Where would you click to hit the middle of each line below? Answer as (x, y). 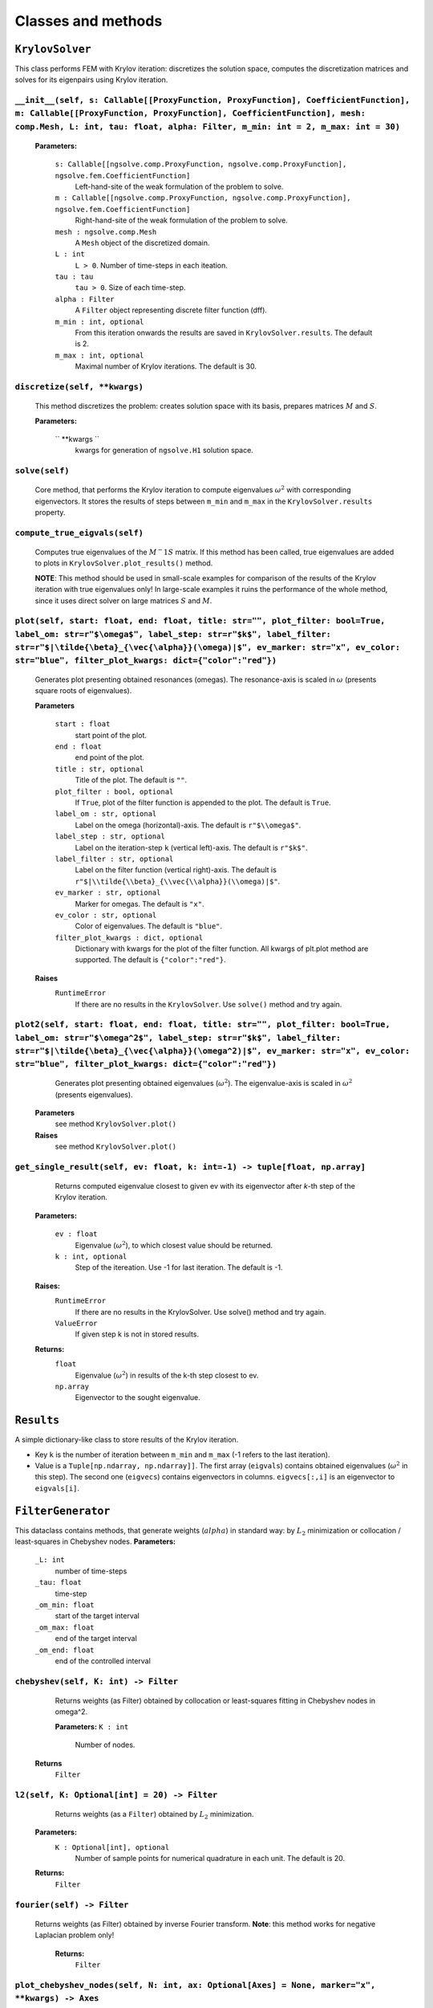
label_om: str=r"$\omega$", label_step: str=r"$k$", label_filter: (173, 634)
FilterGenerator (63, 1511)
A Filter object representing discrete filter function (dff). (171, 310)
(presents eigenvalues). (94, 1094)
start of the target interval (97, 1616)
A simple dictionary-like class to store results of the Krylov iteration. (127, 1440)
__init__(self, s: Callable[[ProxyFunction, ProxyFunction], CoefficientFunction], (212, 100)
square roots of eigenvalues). (83, 691)
